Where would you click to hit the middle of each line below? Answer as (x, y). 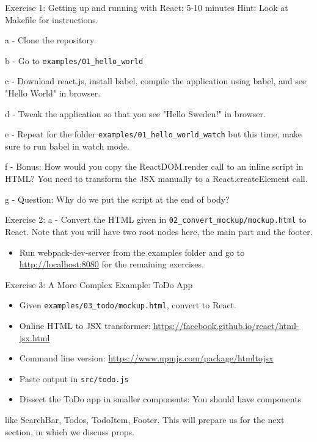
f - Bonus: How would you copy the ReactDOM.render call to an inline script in (154, 166)
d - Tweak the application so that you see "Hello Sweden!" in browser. (135, 113)
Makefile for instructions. (52, 19)
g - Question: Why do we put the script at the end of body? (117, 199)
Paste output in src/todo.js (74, 378)
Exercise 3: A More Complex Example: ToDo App (99, 284)
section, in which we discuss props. (70, 431)
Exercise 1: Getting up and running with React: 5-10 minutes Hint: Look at (147, 7)
